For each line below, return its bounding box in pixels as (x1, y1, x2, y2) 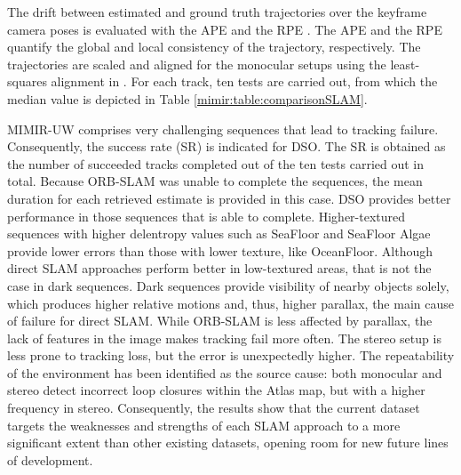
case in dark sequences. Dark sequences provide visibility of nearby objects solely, (7, 276, 449, 294)
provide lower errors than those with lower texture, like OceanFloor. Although (7, 241, 433, 260)
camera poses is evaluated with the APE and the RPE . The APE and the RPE (7, 20, 442, 38)
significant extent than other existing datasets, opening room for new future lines (7, 433, 449, 452)
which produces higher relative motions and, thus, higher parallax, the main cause (7, 294, 454, 312)
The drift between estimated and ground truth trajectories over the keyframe (7, 3, 427, 20)
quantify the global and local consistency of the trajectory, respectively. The (7, 37, 421, 56)
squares (7, 72, 47, 91)
